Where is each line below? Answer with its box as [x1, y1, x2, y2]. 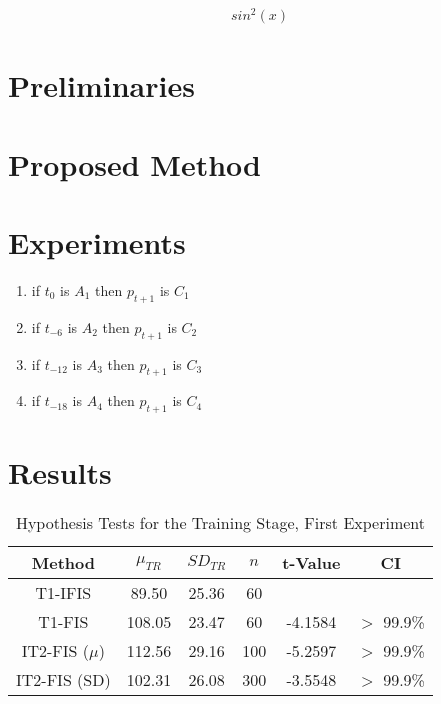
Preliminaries [8, 65, 195, 106]
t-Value [282, 551, 341, 575]
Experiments [8, 222, 186, 263]
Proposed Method [8, 143, 261, 184]
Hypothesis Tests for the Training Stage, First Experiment [15, 511, 426, 535]
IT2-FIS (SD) [16, 668, 111, 692]
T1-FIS [38, 610, 89, 634]
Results [8, 452, 112, 493]
